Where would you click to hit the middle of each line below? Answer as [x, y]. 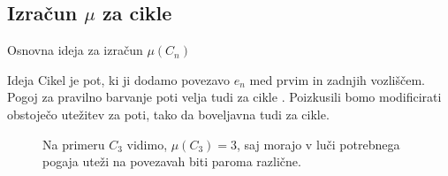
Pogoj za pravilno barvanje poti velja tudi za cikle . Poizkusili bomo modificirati [224, 97]
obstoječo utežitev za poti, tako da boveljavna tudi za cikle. [168, 114]
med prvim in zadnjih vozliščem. [337, 79]
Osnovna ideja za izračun [75, 50]
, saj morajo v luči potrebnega [318, 144]
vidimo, [147, 144]
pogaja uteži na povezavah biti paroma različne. [172, 161]
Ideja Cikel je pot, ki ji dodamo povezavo [119, 79]
